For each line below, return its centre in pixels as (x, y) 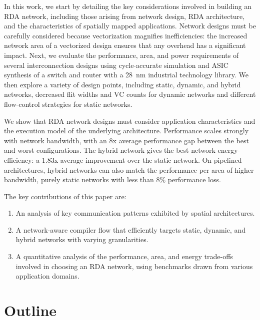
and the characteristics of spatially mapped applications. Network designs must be (130, 26)
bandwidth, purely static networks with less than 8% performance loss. (112, 179)
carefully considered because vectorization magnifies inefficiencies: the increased (126, 35)
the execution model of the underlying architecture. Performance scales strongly (126, 131)
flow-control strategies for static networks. (68, 104)
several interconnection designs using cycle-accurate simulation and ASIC (116, 65)
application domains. (47, 276)
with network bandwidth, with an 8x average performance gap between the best (126, 140)
